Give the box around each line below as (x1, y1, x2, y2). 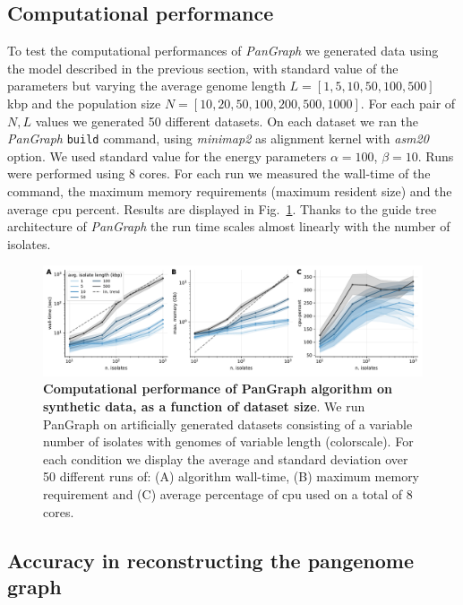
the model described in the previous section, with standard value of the (7, 58, 399, 77)
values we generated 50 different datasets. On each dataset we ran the (35, 111, 419, 130)
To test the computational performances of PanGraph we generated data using (7, 41, 439, 60)
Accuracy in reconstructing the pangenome (7, 546, 415, 574)
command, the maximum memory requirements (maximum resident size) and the (7, 182, 452, 201)
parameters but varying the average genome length (7, 76, 286, 95)
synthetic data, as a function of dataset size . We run (43, 396, 365, 415)
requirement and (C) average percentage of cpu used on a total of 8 (43, 484, 413, 503)
